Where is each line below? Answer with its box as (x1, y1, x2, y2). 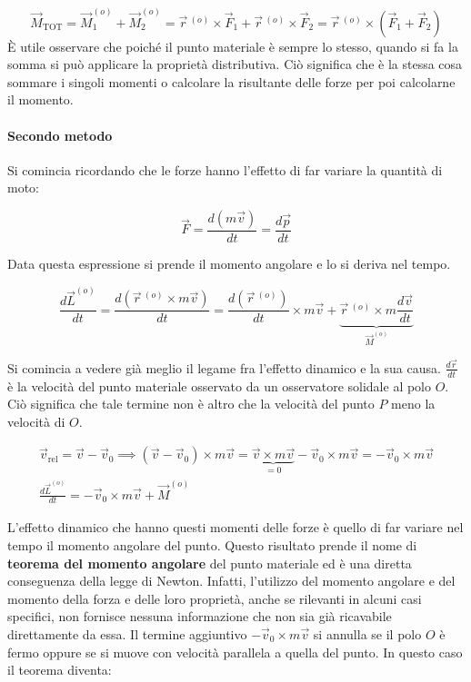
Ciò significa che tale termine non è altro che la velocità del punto (7, 394, 375, 413)
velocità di (7, 411, 65, 430)
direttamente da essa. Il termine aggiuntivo (7, 624, 247, 643)
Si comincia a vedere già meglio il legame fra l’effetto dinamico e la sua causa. (7, 358, 441, 377)
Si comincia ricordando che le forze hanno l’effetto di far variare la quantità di (7, 160, 443, 179)
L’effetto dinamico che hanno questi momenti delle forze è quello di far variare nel (7, 518, 464, 537)
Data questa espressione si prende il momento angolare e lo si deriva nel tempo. (7, 254, 451, 273)
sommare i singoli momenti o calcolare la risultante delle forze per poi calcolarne (7, 72, 456, 91)
